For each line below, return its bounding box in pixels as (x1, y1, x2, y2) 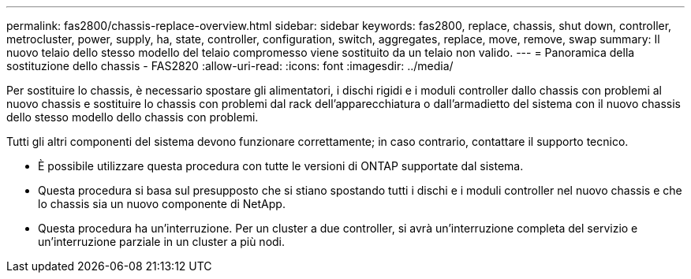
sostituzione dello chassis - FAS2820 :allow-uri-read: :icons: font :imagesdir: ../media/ (6, 59, 454, 73)
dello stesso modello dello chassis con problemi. (6, 110, 259, 124)
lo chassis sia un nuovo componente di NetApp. (38, 197, 286, 210)
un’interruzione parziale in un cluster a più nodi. (38, 235, 286, 248)
